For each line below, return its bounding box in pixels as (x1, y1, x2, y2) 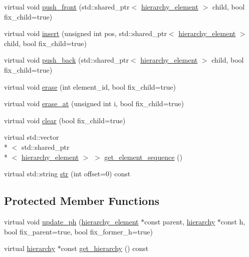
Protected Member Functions (4, 193, 160, 208)
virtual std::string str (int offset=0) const (4, 168, 131, 179)
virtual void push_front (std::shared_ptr (4, 2, 130, 12)
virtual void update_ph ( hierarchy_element (4, 216, 139, 226)
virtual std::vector (4, 132, 59, 142)
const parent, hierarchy (144, 216, 215, 226)
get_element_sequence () (104, 151, 182, 162)
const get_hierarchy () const (61, 243, 149, 253)
